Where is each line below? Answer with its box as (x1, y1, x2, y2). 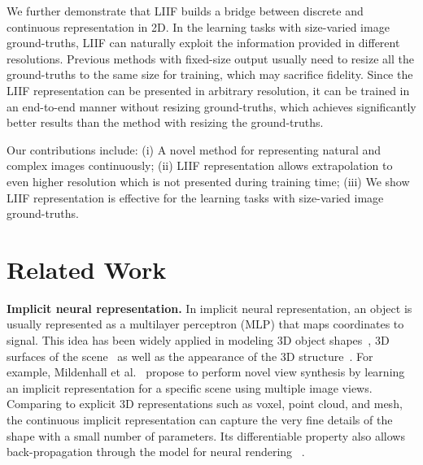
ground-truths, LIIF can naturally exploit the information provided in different (7, 34, 400, 51)
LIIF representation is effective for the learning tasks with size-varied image (7, 189, 384, 206)
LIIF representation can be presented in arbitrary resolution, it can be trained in (7, 81, 410, 98)
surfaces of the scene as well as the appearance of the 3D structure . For (7, 347, 373, 364)
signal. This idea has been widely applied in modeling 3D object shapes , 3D (7, 332, 390, 349)
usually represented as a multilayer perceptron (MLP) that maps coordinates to (7, 315, 404, 332)
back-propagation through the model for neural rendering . (7, 443, 305, 460)
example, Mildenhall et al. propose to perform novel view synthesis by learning (7, 363, 405, 380)
